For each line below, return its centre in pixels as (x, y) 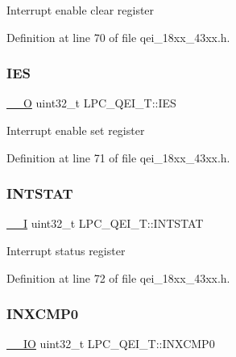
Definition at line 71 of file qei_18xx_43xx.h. (118, 157)
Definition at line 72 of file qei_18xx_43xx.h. (118, 277)
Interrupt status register (66, 250)
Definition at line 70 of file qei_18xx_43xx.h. (118, 37)
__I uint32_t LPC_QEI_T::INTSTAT (105, 223)
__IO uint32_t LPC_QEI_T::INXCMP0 (111, 344)
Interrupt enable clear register (81, 10)
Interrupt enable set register (76, 130)
